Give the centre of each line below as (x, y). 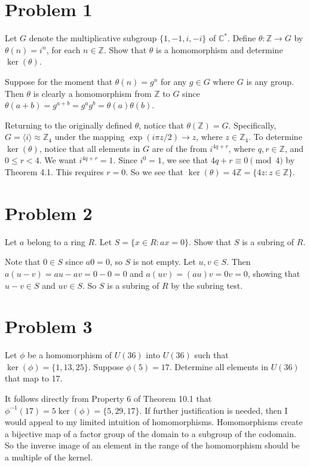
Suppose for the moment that (59, 81)
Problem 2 (49, 213)
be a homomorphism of (70, 355)
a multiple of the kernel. (49, 457)
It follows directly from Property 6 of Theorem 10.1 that (108, 399)
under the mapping (90, 137)
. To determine (275, 137)
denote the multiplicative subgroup (93, 38)
